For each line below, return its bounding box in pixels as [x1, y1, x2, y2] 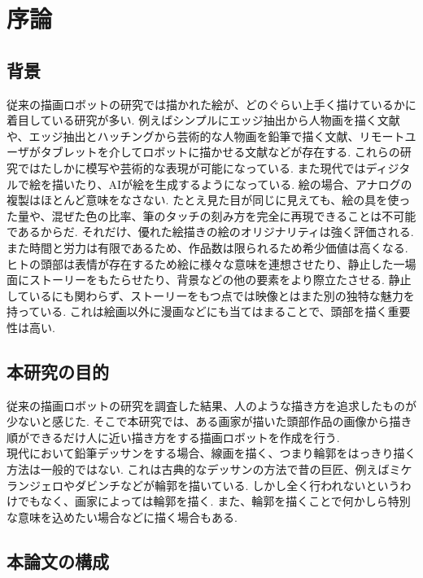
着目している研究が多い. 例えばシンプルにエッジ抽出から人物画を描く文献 [7, 112, 400, 129]
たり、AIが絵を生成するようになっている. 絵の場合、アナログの [74, 175, 412, 192]
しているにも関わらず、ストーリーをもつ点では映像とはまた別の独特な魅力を [7, 287, 415, 304]
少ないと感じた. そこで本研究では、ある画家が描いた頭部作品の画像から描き [7, 413, 412, 430]
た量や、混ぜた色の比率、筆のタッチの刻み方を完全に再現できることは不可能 [7, 207, 416, 224]
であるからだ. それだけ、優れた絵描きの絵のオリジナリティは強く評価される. [7, 223, 414, 240]
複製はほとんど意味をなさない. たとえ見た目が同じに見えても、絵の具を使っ [7, 191, 411, 208]
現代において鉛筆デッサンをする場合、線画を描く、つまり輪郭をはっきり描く [7, 444, 416, 462]
